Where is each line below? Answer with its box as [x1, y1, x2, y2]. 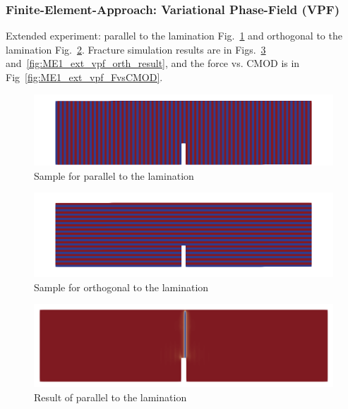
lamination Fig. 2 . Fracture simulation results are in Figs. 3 [6, 42, 266, 56]
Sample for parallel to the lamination [34, 168, 194, 183]
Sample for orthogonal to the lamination [34, 279, 209, 294]
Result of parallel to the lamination [34, 389, 187, 404]
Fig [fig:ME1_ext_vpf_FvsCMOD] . [6, 70, 163, 84]
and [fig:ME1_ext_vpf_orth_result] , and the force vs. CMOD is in [6, 56, 300, 71]
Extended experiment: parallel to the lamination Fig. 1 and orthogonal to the [6, 28, 342, 43]
